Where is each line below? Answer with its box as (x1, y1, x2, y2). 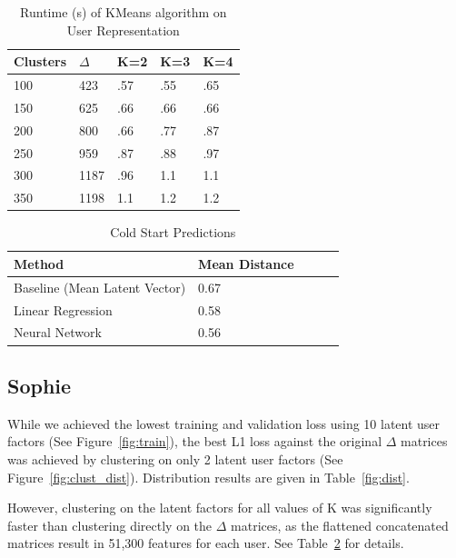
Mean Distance (198, 254, 294, 273)
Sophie (7, 371, 72, 399)
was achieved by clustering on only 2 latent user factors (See (7, 449, 343, 468)
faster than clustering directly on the (7, 515, 213, 534)
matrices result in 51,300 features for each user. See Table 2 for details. (7, 533, 404, 553)
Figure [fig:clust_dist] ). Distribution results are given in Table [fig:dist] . (7, 467, 410, 486)
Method (14, 254, 64, 273)
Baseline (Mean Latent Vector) (14, 277, 186, 296)
